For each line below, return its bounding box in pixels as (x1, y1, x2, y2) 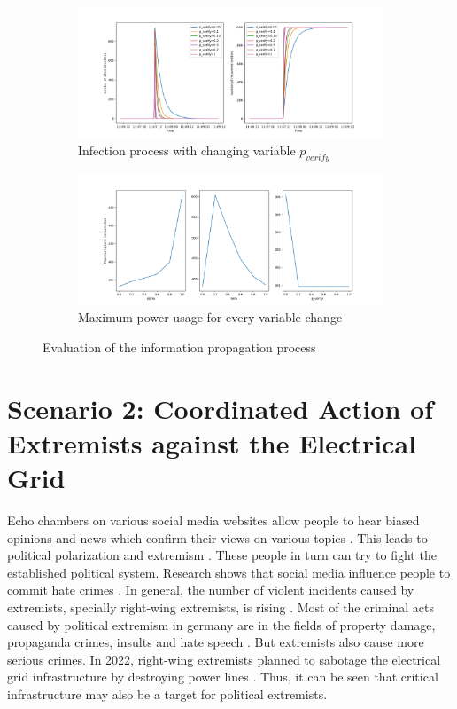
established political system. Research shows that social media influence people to (7, 563, 451, 581)
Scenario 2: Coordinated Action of (7, 390, 434, 426)
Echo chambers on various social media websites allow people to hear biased (7, 510, 420, 529)
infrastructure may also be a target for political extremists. (7, 684, 328, 703)
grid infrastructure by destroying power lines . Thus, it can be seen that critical (7, 667, 438, 686)
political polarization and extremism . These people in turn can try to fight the (7, 546, 437, 564)
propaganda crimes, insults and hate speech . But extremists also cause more (7, 633, 424, 651)
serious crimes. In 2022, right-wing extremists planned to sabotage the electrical (7, 650, 441, 668)
